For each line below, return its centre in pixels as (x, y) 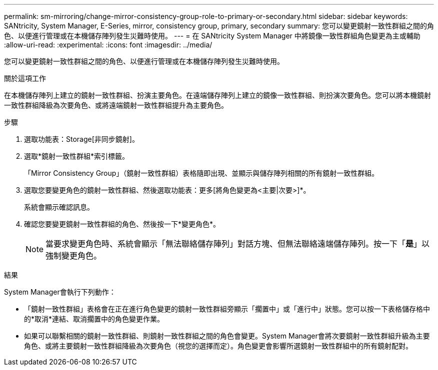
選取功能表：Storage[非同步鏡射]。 (81, 139)
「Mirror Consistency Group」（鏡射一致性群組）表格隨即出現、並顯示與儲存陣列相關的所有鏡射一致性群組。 (201, 173)
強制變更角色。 (74, 256)
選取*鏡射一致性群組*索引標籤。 (77, 156)
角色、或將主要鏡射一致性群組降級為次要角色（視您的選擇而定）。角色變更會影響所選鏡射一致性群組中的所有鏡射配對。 (218, 346)
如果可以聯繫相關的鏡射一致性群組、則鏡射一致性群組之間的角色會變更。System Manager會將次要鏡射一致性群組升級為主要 (227, 336)
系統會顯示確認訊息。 (59, 207)
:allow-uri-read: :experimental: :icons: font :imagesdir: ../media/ (108, 45)
